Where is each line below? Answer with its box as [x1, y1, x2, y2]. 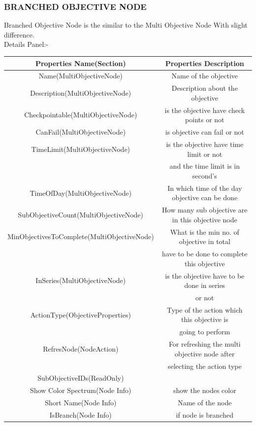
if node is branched [176, 409, 234, 420]
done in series [184, 280, 225, 290]
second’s [192, 170, 217, 180]
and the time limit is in [169, 161, 240, 171]
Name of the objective [171, 71, 238, 81]
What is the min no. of [170, 226, 239, 237]
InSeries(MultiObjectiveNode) [35, 275, 126, 285]
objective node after [175, 348, 235, 358]
